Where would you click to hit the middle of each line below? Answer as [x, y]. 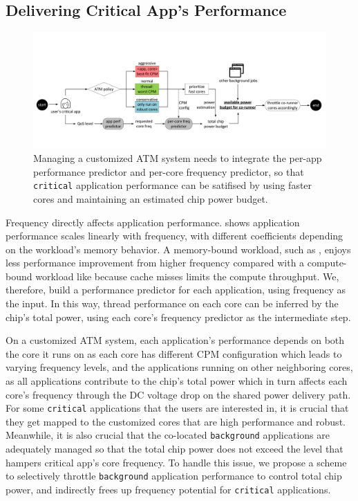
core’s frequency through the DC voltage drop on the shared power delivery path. [178, 394]
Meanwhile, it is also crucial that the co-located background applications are [168, 435]
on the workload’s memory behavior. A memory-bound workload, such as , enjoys [178, 249]
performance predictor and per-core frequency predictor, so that [169, 171]
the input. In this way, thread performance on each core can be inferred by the [172, 303]
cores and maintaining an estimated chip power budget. [151, 198]
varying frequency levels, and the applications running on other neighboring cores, [179, 367]
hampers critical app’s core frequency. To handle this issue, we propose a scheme [176, 462]
